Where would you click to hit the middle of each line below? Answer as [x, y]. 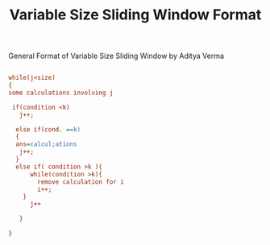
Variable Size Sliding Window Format [135, 15]
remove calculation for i [81, 182]
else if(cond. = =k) [48, 129]
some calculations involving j [61, 93]
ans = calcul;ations [47, 144]
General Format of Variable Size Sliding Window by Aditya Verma [116, 56]
